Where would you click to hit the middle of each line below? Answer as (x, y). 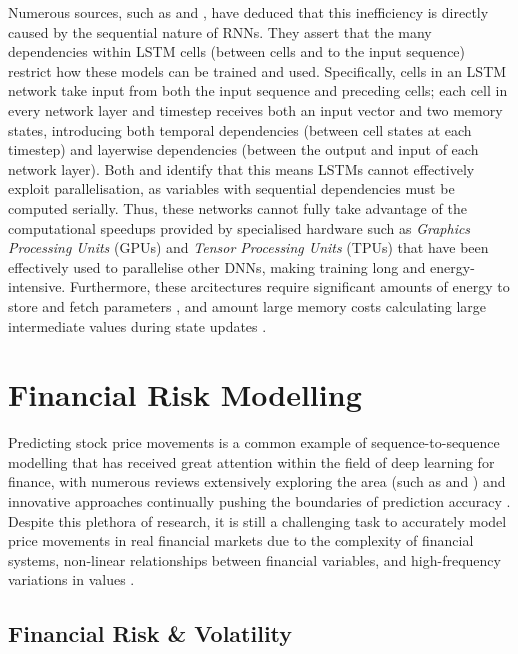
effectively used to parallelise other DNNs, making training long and (217, 266)
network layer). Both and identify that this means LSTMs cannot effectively (241, 168)
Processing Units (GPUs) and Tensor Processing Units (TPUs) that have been (248, 247)
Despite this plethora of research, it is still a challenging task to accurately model (257, 520)
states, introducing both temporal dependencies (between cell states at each (240, 129)
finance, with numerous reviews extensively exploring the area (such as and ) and (257, 481)
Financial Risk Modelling (185, 394)
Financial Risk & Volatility (150, 633)
